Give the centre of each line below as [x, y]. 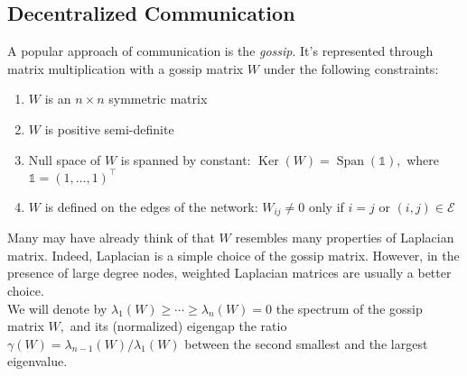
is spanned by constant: [186, 159]
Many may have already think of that [111, 238]
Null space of [65, 159]
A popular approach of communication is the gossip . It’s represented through [220, 51]
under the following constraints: [351, 68]
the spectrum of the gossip [349, 308]
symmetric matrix [158, 99]
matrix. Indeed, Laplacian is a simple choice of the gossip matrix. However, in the [233, 255]
